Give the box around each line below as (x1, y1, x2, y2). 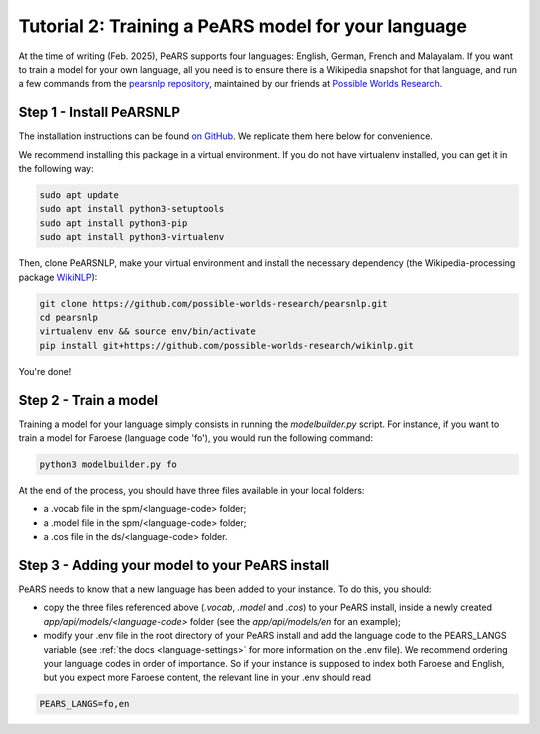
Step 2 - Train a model (18, 391, 159, 409)
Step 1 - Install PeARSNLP (18, 104, 180, 121)
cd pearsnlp (39, 311, 99, 323)
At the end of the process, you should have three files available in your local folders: (18, 484, 365, 496)
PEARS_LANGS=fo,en (39, 698, 130, 710)
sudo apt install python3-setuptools (39, 203, 225, 215)
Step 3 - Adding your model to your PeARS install (18, 556, 330, 574)
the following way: (18, 163, 94, 175)
